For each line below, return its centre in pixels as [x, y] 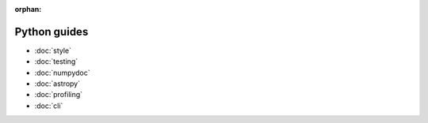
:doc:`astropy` [57, 84]
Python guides [52, 32]
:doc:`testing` [56, 61]
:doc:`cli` [49, 106]
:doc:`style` [53, 50]
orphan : [28, 9]
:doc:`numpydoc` [62, 73]
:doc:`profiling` [59, 95]
